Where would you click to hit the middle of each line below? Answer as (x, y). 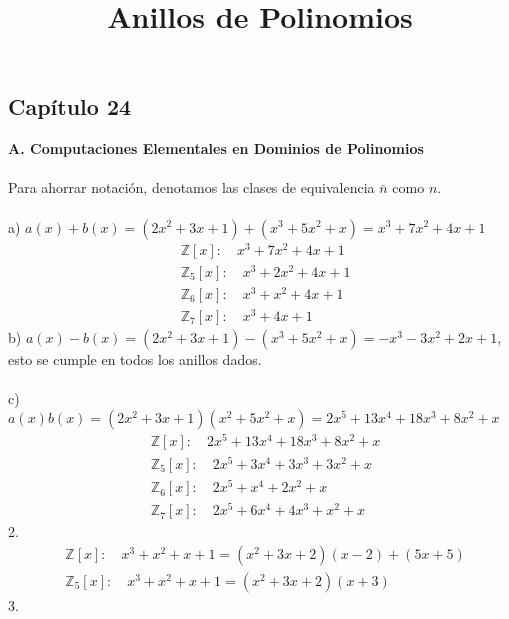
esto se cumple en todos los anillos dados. (135, 359)
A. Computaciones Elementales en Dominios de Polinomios (216, 148)
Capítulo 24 (70, 106)
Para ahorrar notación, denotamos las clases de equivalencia (191, 187)
